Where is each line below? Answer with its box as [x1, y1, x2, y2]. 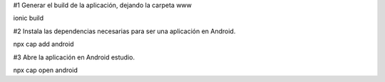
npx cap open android [13, 66, 78, 74]
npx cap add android [13, 40, 74, 49]
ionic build [13, 14, 44, 23]
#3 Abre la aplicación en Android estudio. [13, 53, 135, 61]
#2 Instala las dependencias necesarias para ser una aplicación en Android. [13, 27, 236, 35]
